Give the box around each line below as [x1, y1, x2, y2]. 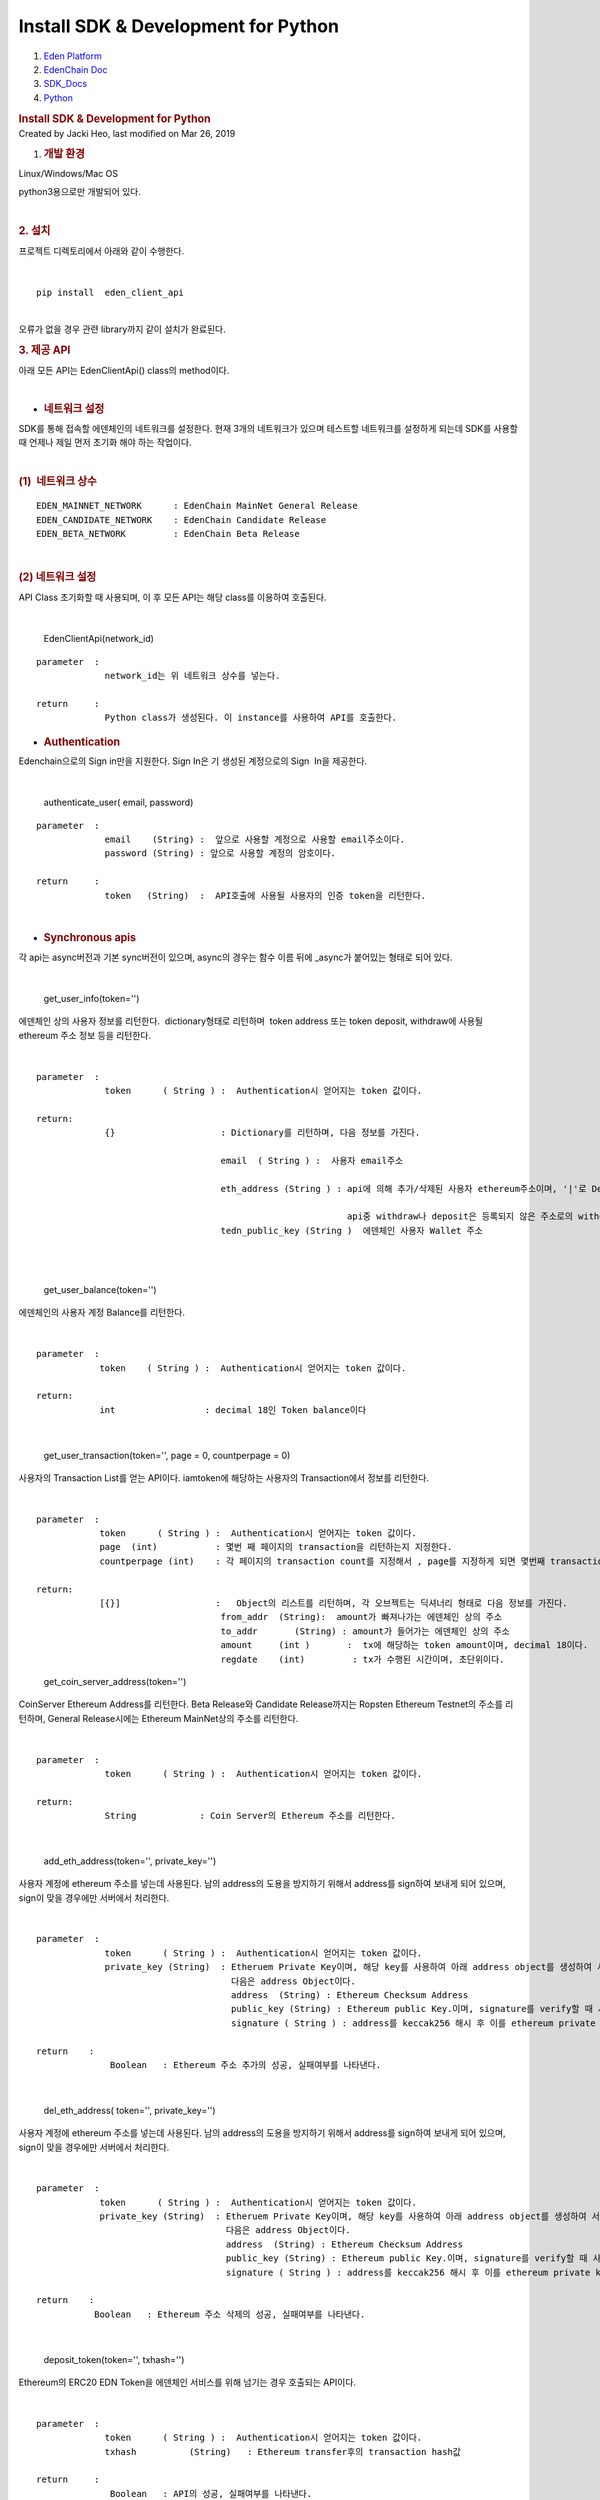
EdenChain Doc [43, 63, 108, 75]
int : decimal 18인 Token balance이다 [99, 1404, 367, 1415]
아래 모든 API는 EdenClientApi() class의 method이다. [18, 365, 230, 377]
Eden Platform [43, 50, 102, 62]
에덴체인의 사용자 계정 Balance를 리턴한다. [18, 1306, 185, 1319]
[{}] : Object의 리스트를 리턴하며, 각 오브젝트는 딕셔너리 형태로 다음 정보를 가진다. [99, 1598, 568, 1609]
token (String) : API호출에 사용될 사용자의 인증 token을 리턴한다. [104, 890, 427, 901]
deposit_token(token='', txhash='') [43, 2353, 185, 2365]
